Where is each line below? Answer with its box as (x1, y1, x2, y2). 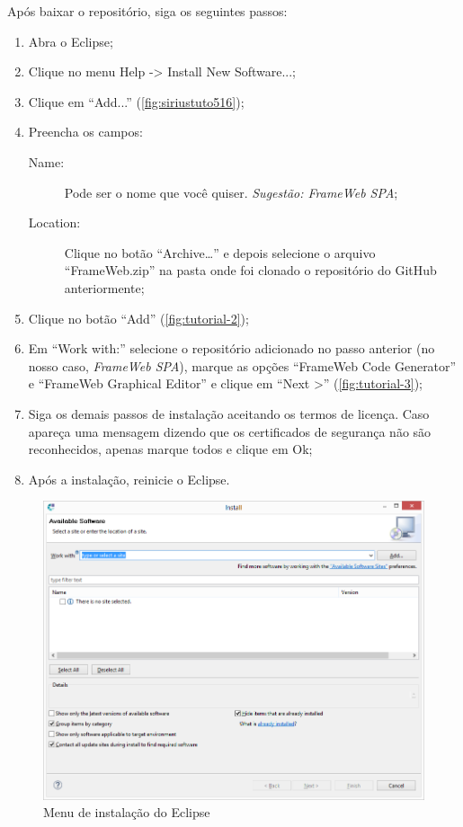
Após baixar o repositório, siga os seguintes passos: (7, 2, 288, 20)
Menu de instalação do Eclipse (43, 803, 210, 822)
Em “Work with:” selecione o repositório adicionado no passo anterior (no (28, 339, 435, 358)
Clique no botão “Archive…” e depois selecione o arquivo (64, 243, 376, 262)
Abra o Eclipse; (28, 31, 113, 50)
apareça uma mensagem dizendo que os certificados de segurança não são (28, 422, 432, 440)
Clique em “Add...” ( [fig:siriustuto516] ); (28, 92, 245, 111)
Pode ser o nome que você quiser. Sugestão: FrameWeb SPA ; (64, 182, 398, 201)
